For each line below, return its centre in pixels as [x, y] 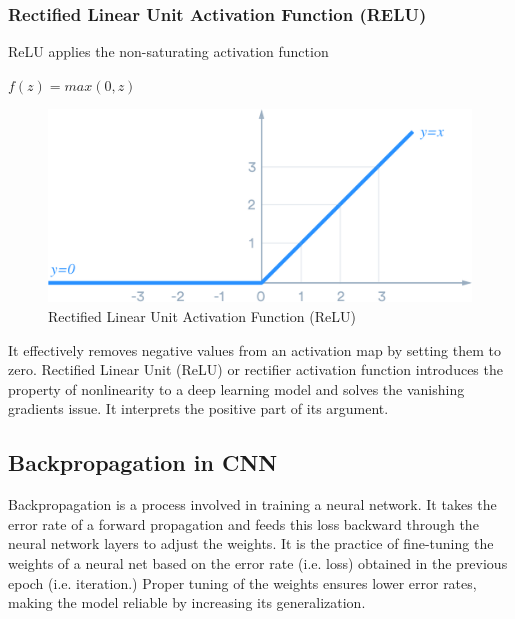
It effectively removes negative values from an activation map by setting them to [254, 349]
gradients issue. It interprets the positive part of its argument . [198, 408]
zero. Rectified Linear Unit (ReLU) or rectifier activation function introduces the [255, 369]
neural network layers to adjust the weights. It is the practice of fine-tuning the [251, 543]
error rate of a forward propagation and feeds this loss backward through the [243, 523]
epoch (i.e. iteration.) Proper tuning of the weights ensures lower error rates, [242, 582]
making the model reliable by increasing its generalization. [187, 602]
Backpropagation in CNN [143, 462]
